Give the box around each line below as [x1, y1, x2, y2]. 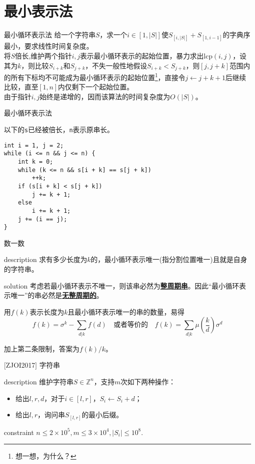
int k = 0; [18, 158, 53, 165]
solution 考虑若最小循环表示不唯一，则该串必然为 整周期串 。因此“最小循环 [4, 280, 239, 290]
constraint [4, 427, 34, 437]
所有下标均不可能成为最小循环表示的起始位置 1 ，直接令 [10, 70, 185, 82]
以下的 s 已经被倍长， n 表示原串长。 [4, 124, 114, 134]
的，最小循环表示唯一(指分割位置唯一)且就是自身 [91, 254, 247, 264]
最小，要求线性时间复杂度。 [4, 41, 93, 51]
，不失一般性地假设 [85, 60, 147, 70]
